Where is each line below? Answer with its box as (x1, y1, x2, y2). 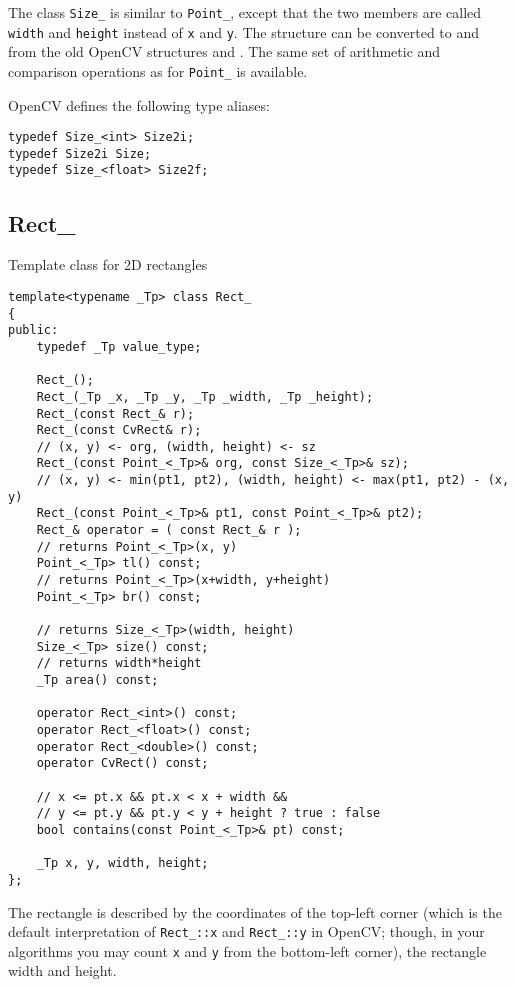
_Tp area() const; (36, 673, 159, 688)
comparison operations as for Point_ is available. (8, 60, 308, 81)
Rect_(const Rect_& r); (36, 406, 195, 421)
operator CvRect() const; (36, 756, 209, 771)
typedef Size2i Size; (8, 146, 152, 161)
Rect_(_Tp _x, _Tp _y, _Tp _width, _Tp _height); (36, 389, 374, 404)
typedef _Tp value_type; (36, 339, 202, 354)
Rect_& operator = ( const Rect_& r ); (36, 523, 302, 538)
